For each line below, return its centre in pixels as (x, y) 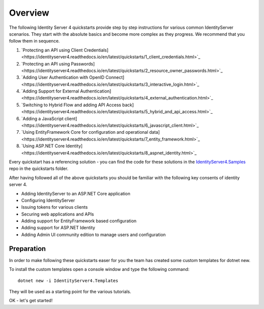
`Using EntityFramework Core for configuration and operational (85, 132)
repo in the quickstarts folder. (39, 168)
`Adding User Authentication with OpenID (63, 77)
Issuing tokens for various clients (55, 207)
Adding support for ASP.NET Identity (58, 228)
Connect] (115, 77)
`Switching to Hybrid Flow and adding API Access (71, 105)
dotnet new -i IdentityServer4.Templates (68, 281)
